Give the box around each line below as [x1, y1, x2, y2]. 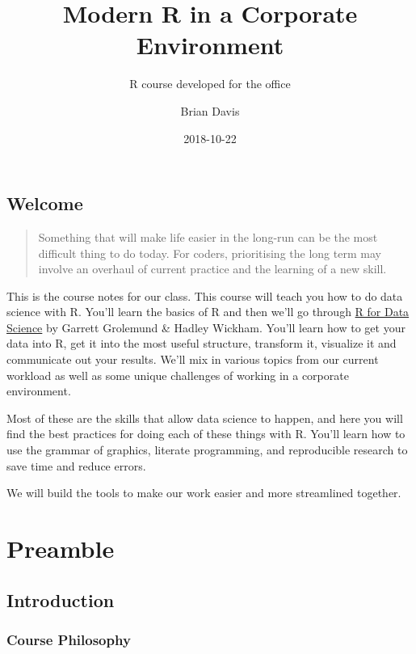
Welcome [6, 191, 83, 216]
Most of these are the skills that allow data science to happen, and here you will [6, 409, 403, 426]
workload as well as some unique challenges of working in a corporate [6, 366, 349, 383]
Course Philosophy [6, 629, 131, 649]
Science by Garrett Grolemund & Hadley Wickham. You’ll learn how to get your [6, 319, 405, 335]
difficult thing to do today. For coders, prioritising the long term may [38, 244, 381, 261]
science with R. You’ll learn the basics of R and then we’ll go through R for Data [6, 303, 410, 320]
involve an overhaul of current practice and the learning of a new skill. [38, 260, 387, 277]
